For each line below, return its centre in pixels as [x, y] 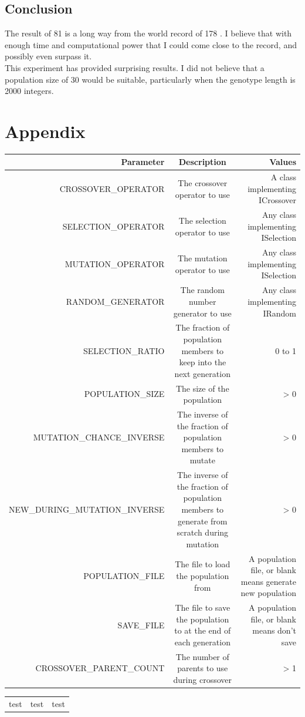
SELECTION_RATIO [124, 350]
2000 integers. [29, 91]
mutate [202, 460]
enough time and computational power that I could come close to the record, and [151, 44]
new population [268, 593]
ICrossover [277, 200]
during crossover [202, 680]
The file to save [203, 607]
